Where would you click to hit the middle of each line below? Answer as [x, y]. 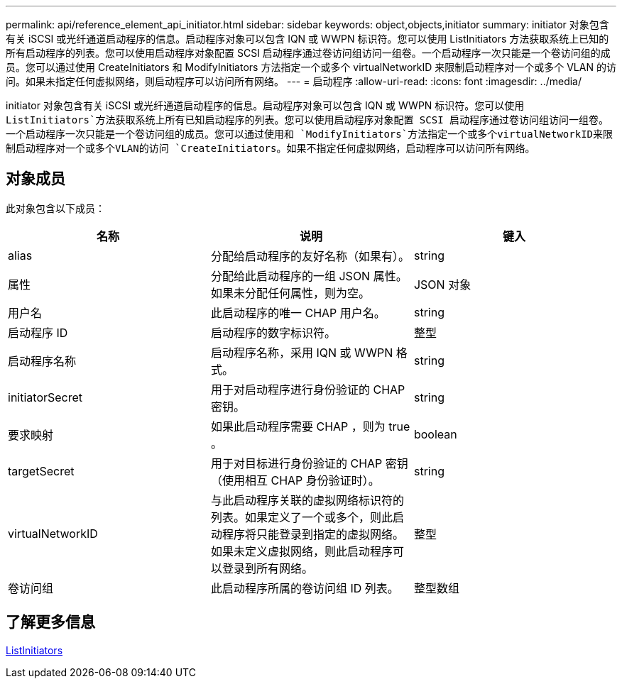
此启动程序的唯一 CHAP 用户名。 [298, 313]
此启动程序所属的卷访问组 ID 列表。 [305, 588]
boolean [435, 434]
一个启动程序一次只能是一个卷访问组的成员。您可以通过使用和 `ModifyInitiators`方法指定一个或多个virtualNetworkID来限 [310, 134]
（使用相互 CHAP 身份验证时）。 [295, 480]
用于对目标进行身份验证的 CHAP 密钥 [309, 463]
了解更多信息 [50, 622]
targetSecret [41, 471]
